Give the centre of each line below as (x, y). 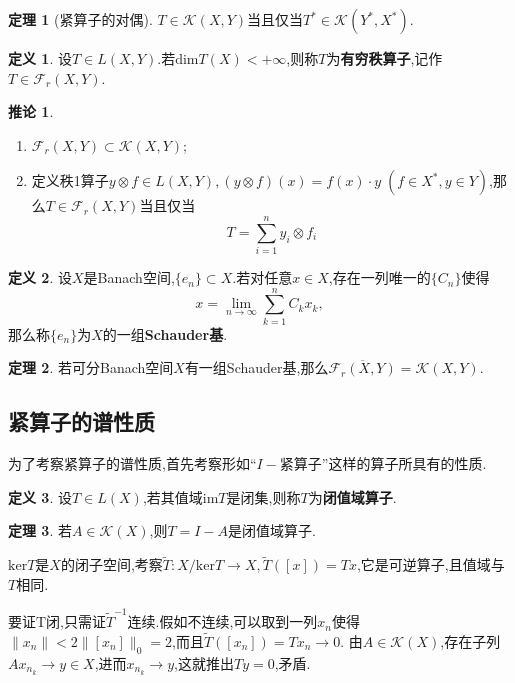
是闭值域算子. (272, 530)
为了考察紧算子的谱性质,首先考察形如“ (132, 463)
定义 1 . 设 (40, 58)
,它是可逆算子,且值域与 (430, 564)
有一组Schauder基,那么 (256, 367)
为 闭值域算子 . (352, 496)
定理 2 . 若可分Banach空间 (91, 367)
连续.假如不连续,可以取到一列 (222, 621)
